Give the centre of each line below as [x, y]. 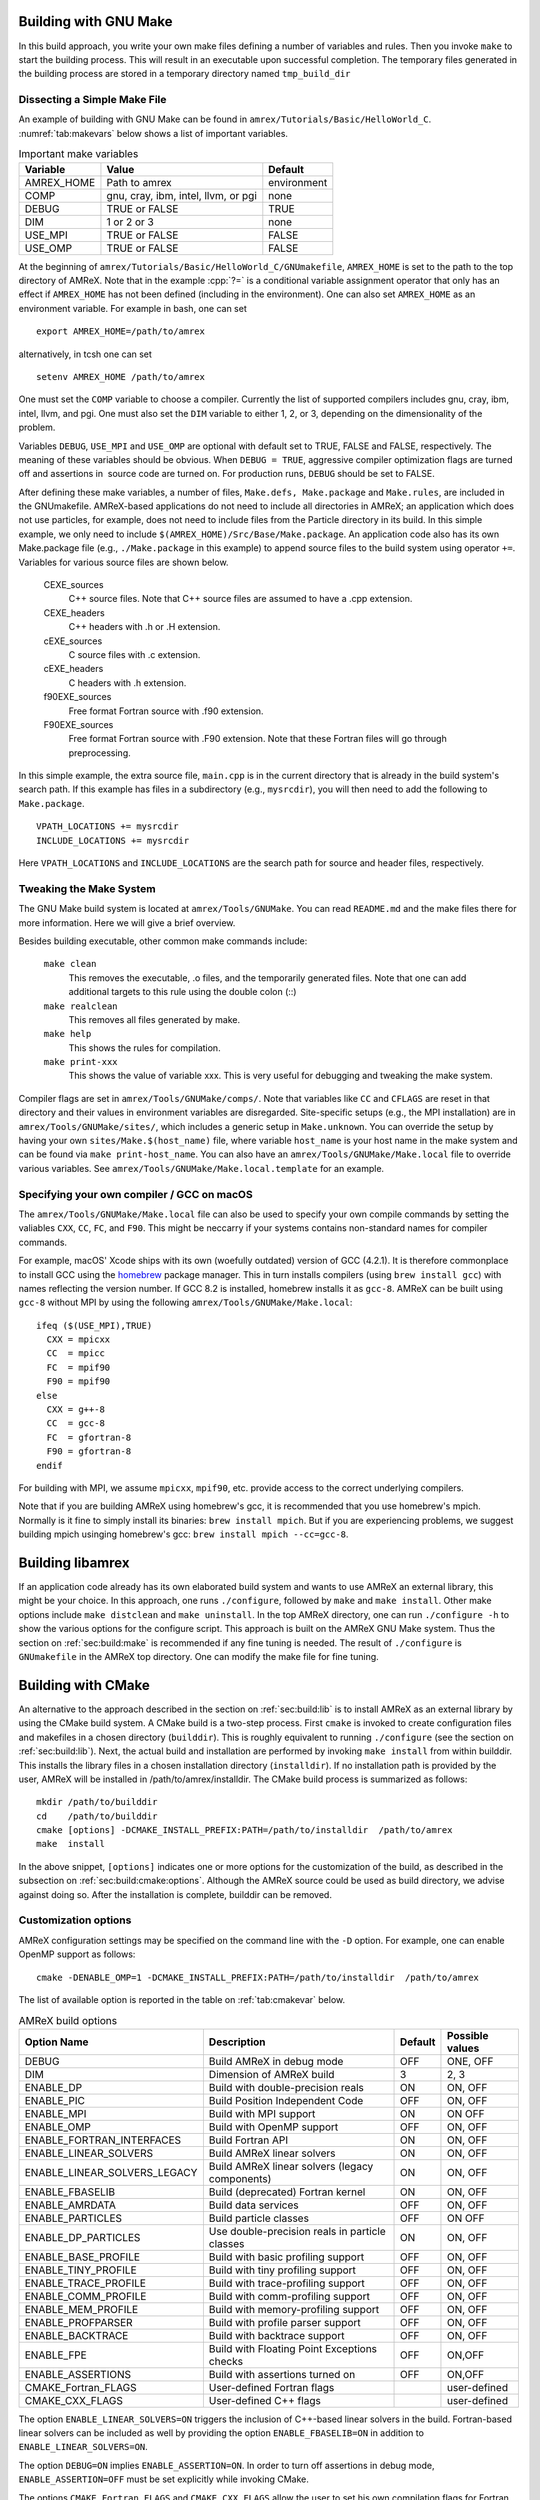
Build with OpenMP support [273, 2127]
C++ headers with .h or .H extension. [144, 627]
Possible [467, 2035]
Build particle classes [259, 2218]
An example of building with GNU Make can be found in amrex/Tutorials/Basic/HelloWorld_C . [225, 119]
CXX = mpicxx [78, 1339]
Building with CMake [84, 1685]
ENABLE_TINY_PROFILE [80, 2270]
